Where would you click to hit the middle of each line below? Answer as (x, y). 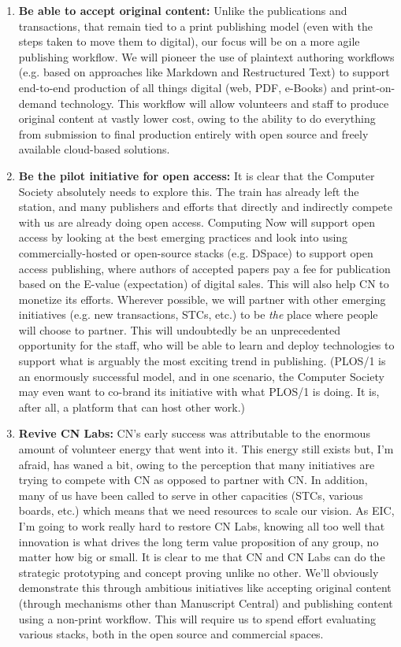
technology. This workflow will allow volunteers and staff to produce (225, 103)
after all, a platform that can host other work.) (132, 407)
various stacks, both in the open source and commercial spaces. (171, 634)
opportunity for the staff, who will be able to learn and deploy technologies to (206, 345)
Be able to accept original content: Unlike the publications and (183, 10)
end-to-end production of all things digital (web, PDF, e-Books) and (184, 87)
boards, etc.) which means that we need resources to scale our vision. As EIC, (206, 510)
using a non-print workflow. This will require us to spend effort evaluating (197, 618)
